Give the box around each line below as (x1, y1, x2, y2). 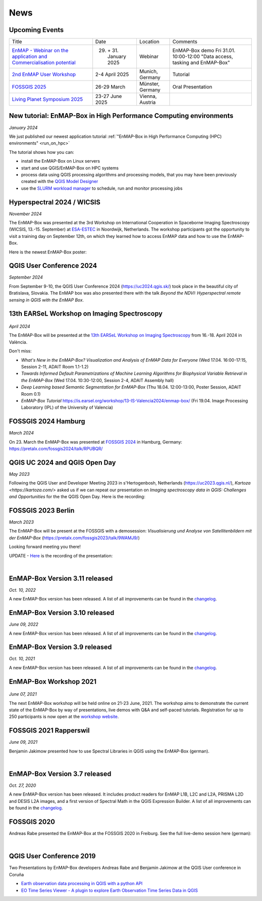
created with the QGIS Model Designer (21, 179, 98, 184)
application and (12, 53, 48, 60)
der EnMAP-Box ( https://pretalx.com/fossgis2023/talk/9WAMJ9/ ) (9, 534, 140, 541)
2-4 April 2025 (95, 71, 129, 78)
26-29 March (95, 83, 126, 90)
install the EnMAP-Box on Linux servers (21, 158, 100, 164)
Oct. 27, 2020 (9, 783, 36, 788)
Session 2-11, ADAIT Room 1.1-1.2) (21, 364, 89, 369)
